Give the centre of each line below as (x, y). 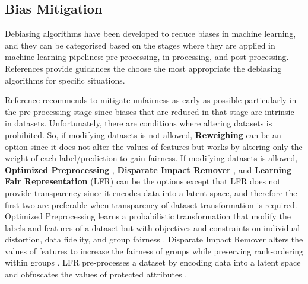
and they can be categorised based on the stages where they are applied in (140, 45)
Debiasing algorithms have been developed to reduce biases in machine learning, (150, 33)
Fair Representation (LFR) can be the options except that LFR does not (143, 181)
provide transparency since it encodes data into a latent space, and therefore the (151, 192)
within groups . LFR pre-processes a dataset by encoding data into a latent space (153, 262)
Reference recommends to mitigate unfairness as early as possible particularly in (151, 100)
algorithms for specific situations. (65, 80)
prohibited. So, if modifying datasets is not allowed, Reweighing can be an (143, 134)
